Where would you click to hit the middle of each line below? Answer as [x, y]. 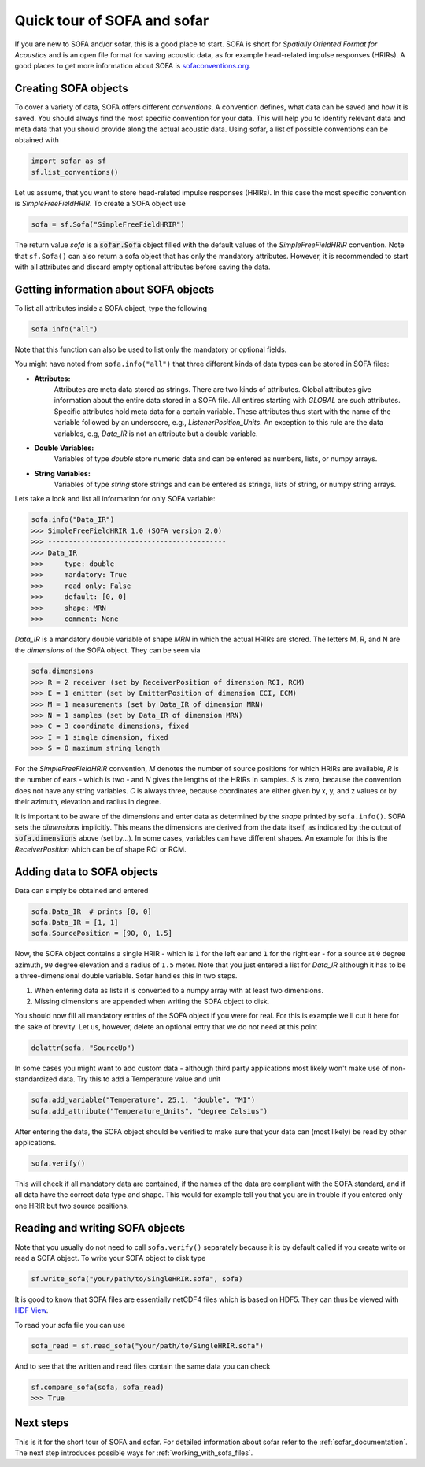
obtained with [37, 140]
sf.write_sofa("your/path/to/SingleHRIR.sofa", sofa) [137, 1279]
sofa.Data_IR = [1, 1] [75, 922]
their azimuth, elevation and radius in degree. [88, 802]
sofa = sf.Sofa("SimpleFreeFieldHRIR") [108, 225]
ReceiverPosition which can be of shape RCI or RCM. [100, 849]
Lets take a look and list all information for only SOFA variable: [115, 499]
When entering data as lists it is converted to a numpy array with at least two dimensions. [179, 990]
